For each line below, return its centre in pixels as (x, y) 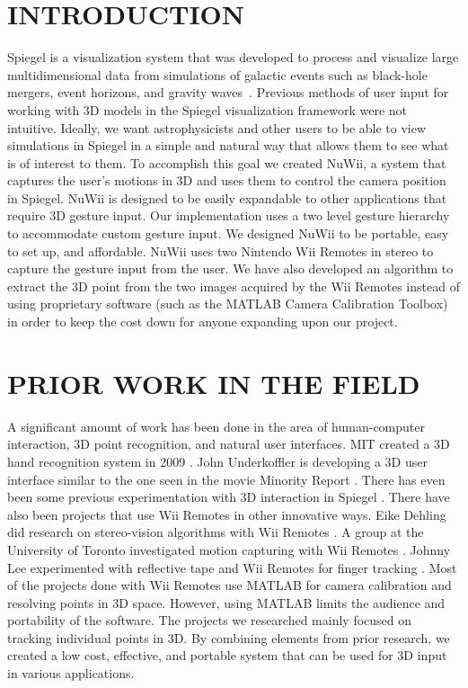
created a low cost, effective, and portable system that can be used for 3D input (227, 655)
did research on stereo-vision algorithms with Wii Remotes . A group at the (216, 532)
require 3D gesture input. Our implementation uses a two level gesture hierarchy (229, 215)
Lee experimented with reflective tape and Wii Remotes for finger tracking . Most (232, 567)
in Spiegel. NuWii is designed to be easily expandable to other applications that (227, 197)
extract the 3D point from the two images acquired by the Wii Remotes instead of (234, 286)
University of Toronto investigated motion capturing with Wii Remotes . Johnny (229, 549)
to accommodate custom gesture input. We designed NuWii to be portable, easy (228, 233)
